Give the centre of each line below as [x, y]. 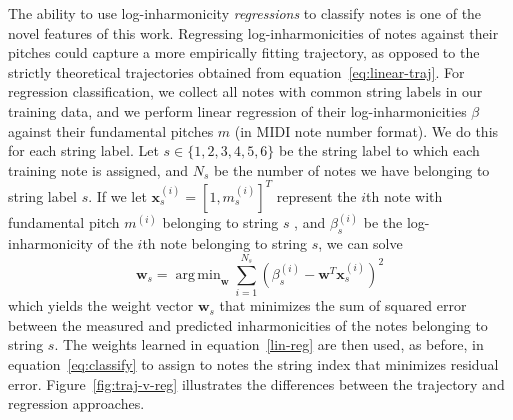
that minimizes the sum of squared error [343, 305]
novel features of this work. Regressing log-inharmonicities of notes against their [253, 32]
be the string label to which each [379, 150]
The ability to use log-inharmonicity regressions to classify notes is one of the [245, 13]
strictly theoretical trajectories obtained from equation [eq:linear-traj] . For [236, 71]
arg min [198, 274]
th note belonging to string [225, 243]
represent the [316, 195]
